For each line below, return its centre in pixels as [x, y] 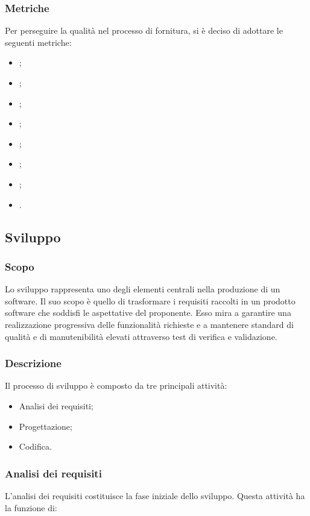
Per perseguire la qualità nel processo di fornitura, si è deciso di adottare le [144, 30]
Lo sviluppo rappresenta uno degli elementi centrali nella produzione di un [143, 289]
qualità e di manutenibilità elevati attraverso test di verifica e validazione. [141, 336]
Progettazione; [46, 426]
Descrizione [33, 363]
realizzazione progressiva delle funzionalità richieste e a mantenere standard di [149, 324]
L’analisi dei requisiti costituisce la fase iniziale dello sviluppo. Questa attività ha [155, 495]
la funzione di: [31, 507]
